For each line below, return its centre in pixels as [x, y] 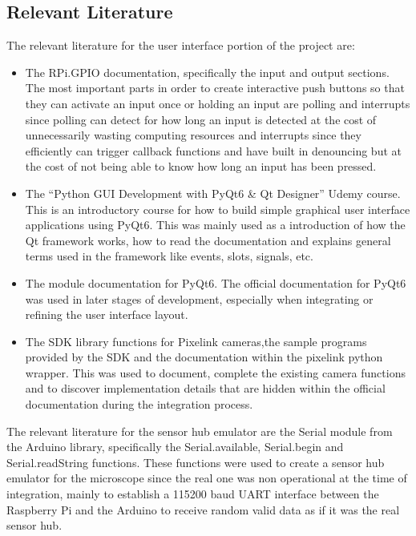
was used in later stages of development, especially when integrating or [199, 298]
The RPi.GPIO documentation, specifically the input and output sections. [207, 72]
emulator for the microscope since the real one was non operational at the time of [207, 478]
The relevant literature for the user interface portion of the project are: [181, 45]
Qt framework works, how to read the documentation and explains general [208, 240]
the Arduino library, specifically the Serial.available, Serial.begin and [175, 447]
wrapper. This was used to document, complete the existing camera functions [215, 372]
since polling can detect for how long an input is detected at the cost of [201, 119]
